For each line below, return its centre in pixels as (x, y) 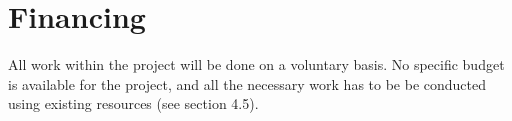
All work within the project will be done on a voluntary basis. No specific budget (256, 64)
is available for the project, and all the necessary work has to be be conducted (247, 83)
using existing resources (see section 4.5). (133, 103)
